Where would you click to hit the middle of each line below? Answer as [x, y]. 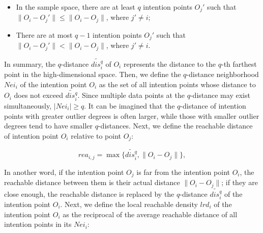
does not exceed [39, 95]
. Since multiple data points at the [131, 95]
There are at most [44, 34]
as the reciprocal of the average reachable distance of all [150, 214]
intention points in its [38, 224]
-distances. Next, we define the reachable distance [175, 126]
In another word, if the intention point [64, 172]
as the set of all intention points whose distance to [177, 84]
